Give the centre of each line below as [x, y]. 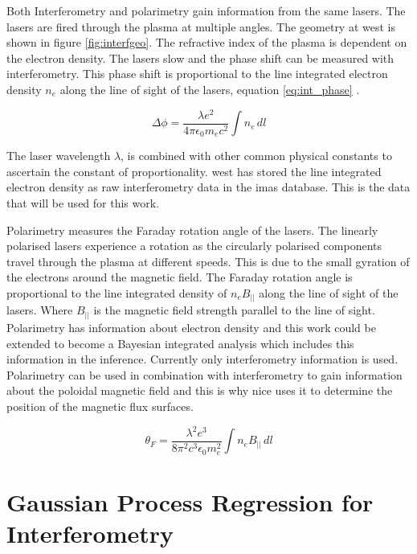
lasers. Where [40, 310]
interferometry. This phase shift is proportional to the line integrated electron [197, 74]
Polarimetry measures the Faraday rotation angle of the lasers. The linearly [192, 230]
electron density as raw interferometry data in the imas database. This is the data [208, 187]
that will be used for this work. [83, 202]
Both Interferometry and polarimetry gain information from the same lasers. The [206, 10]
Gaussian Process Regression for [190, 501]
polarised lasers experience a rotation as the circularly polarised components [194, 246]
